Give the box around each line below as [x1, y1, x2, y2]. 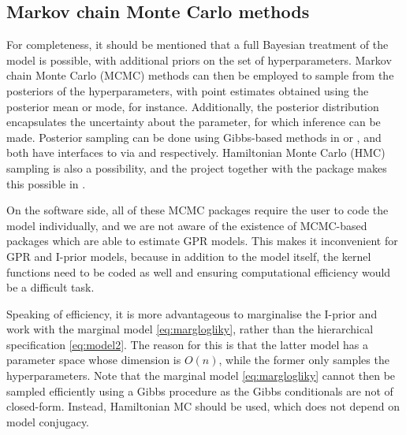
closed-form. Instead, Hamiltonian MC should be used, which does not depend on [6, 398, 400, 415]
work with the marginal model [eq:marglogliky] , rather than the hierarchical [6, 321, 374, 337]
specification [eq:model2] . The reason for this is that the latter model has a [6, 336, 369, 352]
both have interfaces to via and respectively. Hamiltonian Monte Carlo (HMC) [6, 144, 386, 161]
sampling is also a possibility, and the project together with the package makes [6, 159, 387, 176]
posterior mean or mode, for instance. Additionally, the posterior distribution [6, 98, 379, 114]
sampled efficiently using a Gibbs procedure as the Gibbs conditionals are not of [6, 382, 393, 399]
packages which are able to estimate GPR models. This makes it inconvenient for [6, 232, 398, 249]
